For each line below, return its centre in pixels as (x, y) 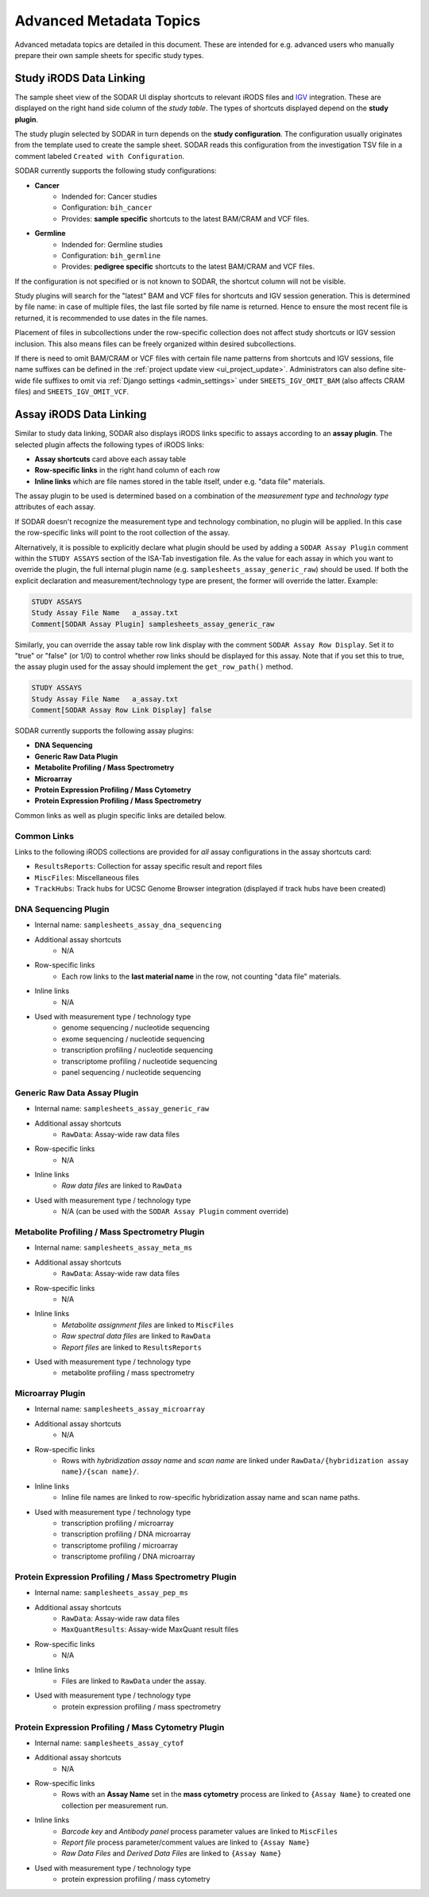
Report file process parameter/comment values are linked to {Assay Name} (186, 1842)
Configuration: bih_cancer (107, 207)
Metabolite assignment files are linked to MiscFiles (148, 1325)
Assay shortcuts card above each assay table (110, 459)
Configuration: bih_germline (111, 255)
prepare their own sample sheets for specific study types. (109, 55)
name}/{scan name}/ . (100, 1472)
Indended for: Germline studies (112, 244)
